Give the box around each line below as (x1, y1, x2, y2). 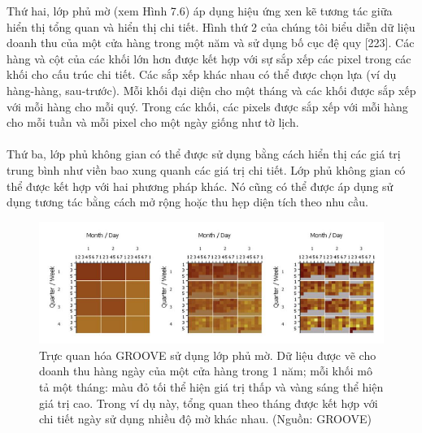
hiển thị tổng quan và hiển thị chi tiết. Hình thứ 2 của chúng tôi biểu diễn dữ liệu (7, 18, 415, 35)
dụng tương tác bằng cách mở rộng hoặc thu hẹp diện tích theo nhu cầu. (7, 193, 368, 210)
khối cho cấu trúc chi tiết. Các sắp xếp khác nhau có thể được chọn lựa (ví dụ (7, 66, 397, 83)
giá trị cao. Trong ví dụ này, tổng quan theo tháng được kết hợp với (39, 394, 378, 411)
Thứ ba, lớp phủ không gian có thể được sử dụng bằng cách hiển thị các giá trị (7, 145, 401, 162)
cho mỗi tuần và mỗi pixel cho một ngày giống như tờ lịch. (7, 114, 299, 131)
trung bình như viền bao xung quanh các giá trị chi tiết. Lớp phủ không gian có (7, 161, 406, 178)
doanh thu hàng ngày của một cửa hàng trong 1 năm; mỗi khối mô (39, 362, 372, 379)
